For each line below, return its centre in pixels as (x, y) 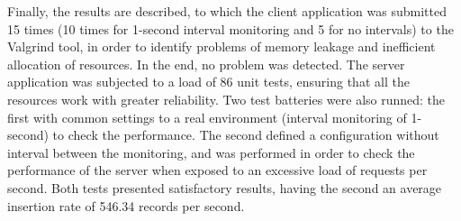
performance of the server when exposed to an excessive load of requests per (217, 170)
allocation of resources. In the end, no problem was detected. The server (206, 64)
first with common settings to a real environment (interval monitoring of (207, 117)
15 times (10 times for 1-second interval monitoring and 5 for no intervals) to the (230, 28)
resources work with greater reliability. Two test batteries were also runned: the (226, 99)
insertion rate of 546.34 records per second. (126, 205)
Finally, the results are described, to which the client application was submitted (227, 11)
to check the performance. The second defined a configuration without (246, 135)
